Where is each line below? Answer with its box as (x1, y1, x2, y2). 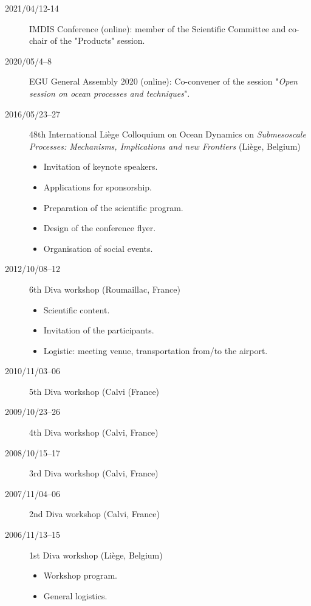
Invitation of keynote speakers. (43, 160, 158, 173)
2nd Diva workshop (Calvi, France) (29, 507, 160, 520)
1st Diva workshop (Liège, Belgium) (29, 548, 163, 561)
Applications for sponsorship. (43, 180, 152, 193)
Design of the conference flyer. (43, 221, 156, 234)
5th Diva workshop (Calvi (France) (29, 385, 160, 397)
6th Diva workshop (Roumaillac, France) (29, 282, 180, 295)
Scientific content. (43, 303, 110, 316)
